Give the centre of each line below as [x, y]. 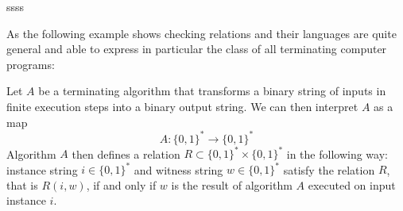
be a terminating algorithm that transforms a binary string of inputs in [212, 91]
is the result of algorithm [232, 184]
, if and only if [121, 184]
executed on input [352, 184]
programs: [31, 64]
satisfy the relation [329, 169]
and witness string [178, 169]
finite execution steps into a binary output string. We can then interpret [182, 106]
